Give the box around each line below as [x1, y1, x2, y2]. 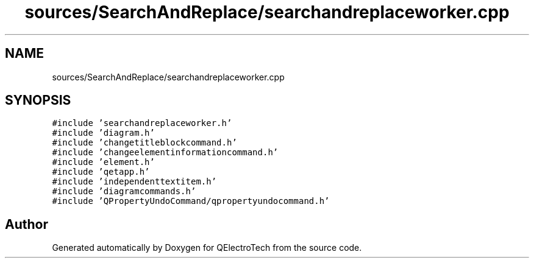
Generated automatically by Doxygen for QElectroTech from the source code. [52, 242, 362, 253]
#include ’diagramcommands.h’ [52, 186, 196, 197]
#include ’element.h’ [52, 157, 155, 167]
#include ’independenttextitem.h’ [52, 177, 217, 187]
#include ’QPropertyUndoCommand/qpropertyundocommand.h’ [52, 196, 330, 206]
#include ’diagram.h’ [52, 128, 155, 138]
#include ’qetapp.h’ [52, 167, 150, 177]
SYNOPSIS [5, 93, 71, 108]
